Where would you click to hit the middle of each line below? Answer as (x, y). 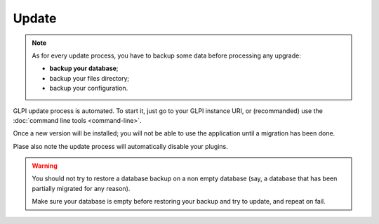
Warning (45, 166)
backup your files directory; (89, 78)
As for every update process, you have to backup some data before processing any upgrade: (166, 55)
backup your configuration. (89, 88)
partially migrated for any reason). (81, 188)
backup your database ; (84, 68)
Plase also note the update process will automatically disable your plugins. (120, 146)
